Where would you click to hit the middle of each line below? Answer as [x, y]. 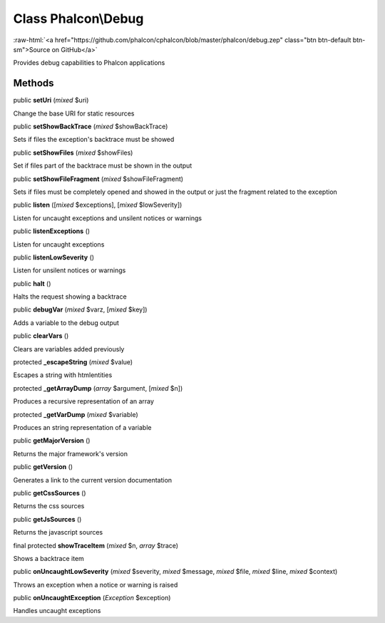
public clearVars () [41, 336]
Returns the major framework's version [71, 453]
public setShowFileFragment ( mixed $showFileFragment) [98, 179]
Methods [34, 83]
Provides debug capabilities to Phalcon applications [89, 63]
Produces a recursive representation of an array [84, 401]
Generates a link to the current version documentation [93, 480]
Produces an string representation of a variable [82, 427]
